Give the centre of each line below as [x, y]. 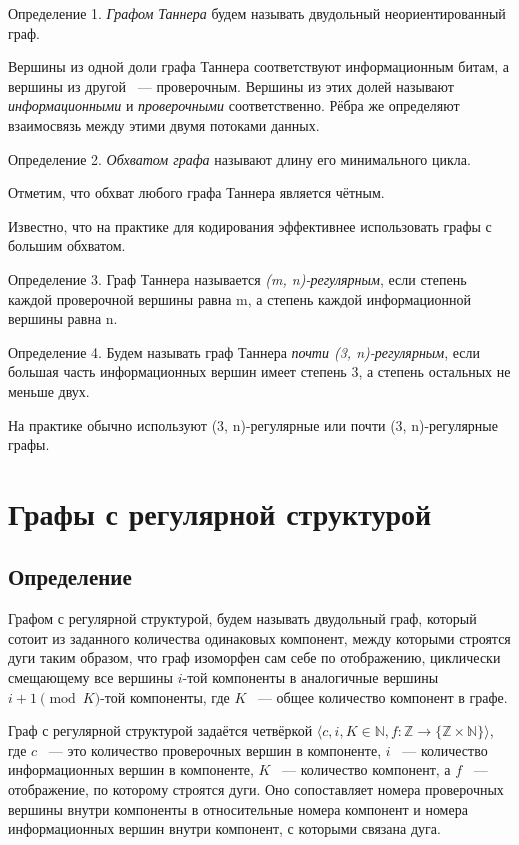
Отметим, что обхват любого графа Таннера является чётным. [196, 192]
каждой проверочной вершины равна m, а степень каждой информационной [239, 298]
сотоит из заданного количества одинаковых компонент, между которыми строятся [259, 637]
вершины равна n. [63, 318]
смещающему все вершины [90, 677]
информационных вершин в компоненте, [131, 769]
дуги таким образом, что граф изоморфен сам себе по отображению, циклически [254, 657]
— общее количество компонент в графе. [382, 696]
